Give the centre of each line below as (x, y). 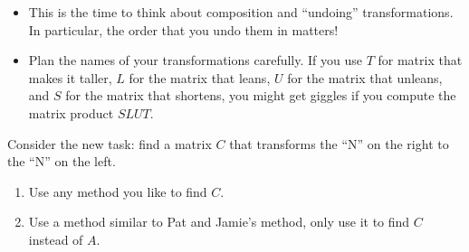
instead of (56, 239)
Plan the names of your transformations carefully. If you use (195, 60)
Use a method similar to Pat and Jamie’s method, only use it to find (219, 222)
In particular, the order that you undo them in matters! (183, 29)
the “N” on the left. (62, 161)
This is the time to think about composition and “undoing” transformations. (241, 12)
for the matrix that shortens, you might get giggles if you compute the (261, 95)
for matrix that (420, 60)
